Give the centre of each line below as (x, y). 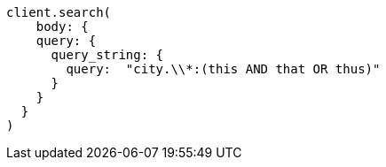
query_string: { (107, 55)
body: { (62, 27)
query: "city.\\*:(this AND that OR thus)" (223, 69)
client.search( (59, 12)
